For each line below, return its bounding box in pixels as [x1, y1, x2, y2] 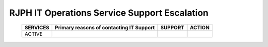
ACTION [190, 24, 210, 31]
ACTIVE [24, 30, 43, 37]
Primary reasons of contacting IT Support [55, 24, 155, 31]
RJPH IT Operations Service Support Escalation [9, 7, 208, 18]
